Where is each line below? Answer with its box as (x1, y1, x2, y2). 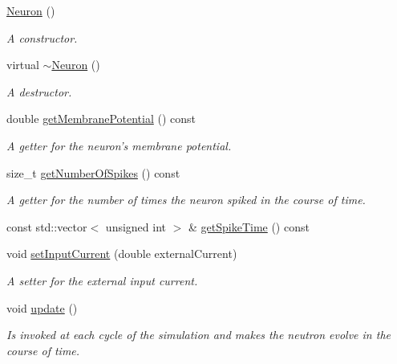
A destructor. (6, 83, 72, 100)
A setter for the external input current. (6, 272, 198, 288)
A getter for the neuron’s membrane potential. (6, 137, 232, 153)
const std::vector (6, 218, 87, 235)
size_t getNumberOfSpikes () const (6, 164, 180, 181)
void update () (6, 299, 78, 316)
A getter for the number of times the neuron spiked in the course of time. (6, 191, 366, 208)
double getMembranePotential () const (6, 110, 196, 127)
